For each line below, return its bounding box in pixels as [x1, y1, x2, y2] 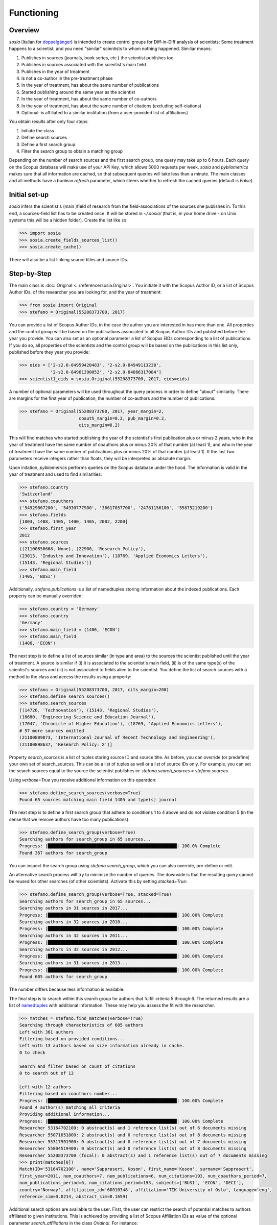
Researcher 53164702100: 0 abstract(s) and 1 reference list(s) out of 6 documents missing [19, 1125, 247, 1131]
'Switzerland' [19, 491, 53, 497]
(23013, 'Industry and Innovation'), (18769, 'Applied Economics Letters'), [19, 553, 208, 559]
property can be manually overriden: [9, 593, 83, 599]
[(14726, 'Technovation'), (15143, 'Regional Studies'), [19, 707, 159, 713]
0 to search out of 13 [19, 1071, 74, 1076]
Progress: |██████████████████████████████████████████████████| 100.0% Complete [19, 843, 221, 849]
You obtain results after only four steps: [9, 119, 89, 124]
